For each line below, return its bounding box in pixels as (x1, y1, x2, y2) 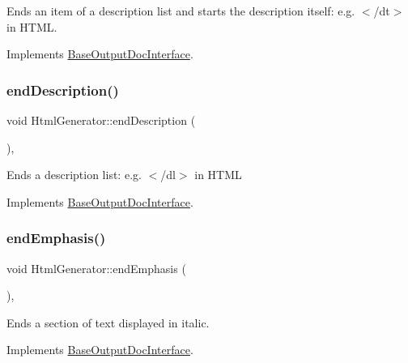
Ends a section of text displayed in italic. (6, 314, 210, 331)
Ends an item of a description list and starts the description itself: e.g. (6, 2, 355, 19)
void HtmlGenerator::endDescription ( (6, 112, 196, 128)
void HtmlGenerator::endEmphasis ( (6, 259, 186, 276)
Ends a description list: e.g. (6, 166, 142, 183)
